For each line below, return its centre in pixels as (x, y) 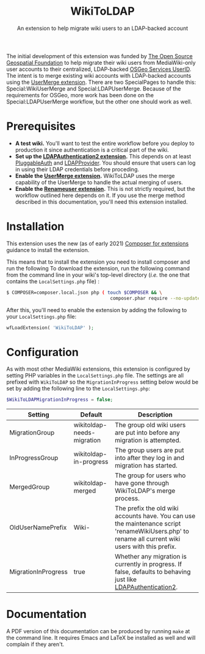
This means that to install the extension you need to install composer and (98, 262)
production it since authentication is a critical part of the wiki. (92, 150)
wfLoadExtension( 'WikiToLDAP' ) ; (50, 328)
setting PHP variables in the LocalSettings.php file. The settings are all (95, 376)
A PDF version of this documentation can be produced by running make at (98, 631)
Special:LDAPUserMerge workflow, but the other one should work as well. (99, 102)
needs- (85, 433)
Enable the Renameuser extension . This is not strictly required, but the (105, 188)
